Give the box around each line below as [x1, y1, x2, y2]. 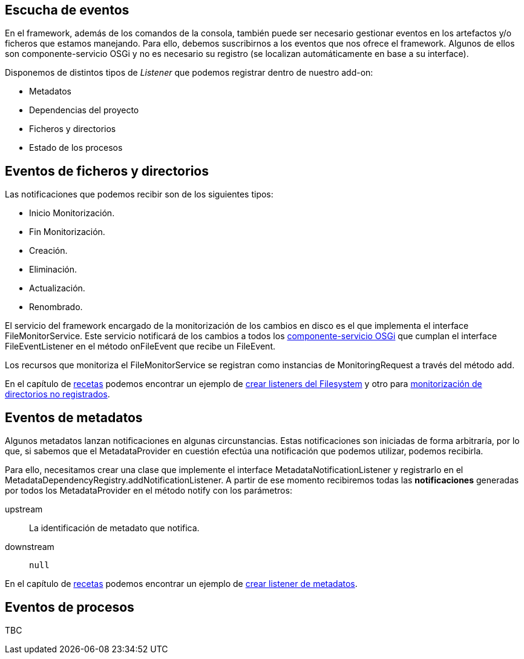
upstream [5, 504, 43, 515]
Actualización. [29, 283, 85, 294]
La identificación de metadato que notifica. [29, 523, 200, 534]
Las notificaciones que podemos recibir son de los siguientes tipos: [5, 189, 273, 200]
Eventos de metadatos [5, 409, 143, 425]
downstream [5, 541, 54, 552]
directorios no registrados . [5, 389, 110, 400]
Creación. [29, 245, 68, 256]
